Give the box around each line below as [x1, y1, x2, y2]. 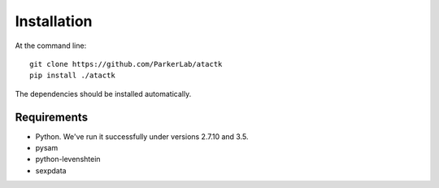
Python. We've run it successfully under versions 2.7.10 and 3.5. [35, 131, 249, 142]
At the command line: [15, 41, 87, 50]
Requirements [15, 110, 89, 124]
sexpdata [35, 165, 67, 175]
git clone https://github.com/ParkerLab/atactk [29, 59, 223, 68]
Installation [15, 12, 93, 30]
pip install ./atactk [29, 71, 115, 81]
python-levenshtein [35, 155, 101, 164]
